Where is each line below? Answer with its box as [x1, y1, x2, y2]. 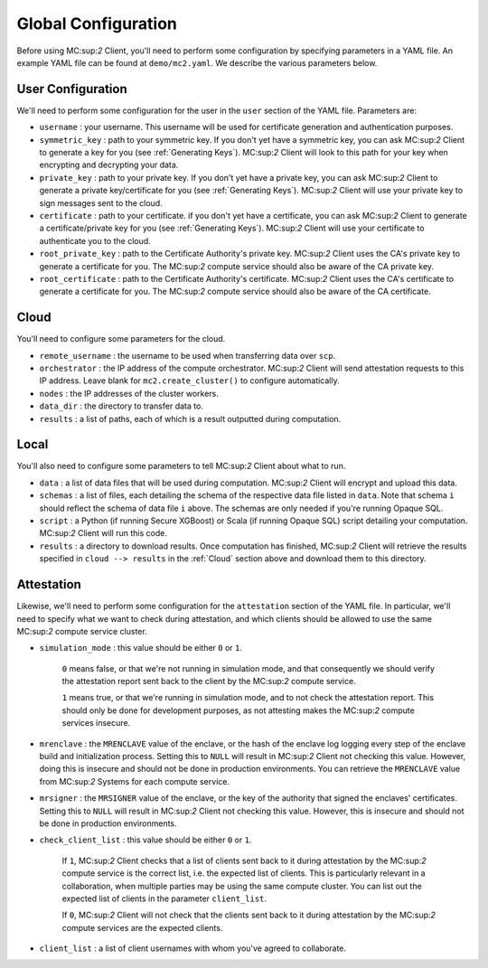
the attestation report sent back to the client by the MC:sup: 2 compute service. [61, 676, 356, 687]
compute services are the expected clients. [61, 922, 223, 933]
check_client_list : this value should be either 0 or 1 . [39, 834, 252, 845]
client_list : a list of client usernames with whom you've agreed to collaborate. [39, 943, 347, 954]
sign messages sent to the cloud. [39, 197, 163, 208]
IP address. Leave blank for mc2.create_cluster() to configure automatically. [39, 375, 340, 386]
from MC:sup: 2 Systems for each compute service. [39, 775, 230, 786]
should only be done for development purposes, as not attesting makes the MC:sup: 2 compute [61, 705, 415, 716]
